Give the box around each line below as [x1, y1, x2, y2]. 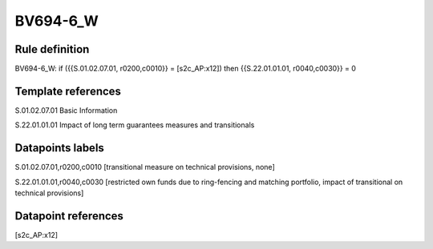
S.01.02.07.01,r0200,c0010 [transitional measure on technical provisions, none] [14, 163, 276, 172]
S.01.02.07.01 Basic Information [14, 105, 118, 115]
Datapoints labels [14, 141, 104, 155]
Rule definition [14, 42, 90, 56]
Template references [14, 84, 122, 98]
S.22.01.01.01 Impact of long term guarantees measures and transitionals [14, 120, 255, 130]
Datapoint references [14, 209, 124, 223]
